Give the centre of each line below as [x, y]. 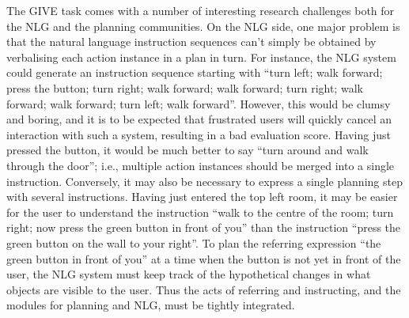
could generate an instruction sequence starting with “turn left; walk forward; [195, 72]
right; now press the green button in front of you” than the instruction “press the [204, 227]
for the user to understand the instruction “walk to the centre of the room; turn [200, 212]
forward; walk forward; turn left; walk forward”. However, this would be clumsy [199, 103]
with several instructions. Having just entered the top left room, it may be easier [202, 197]
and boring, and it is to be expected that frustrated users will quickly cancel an [199, 119]
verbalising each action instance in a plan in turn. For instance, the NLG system [201, 57]
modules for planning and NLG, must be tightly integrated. [151, 305]
